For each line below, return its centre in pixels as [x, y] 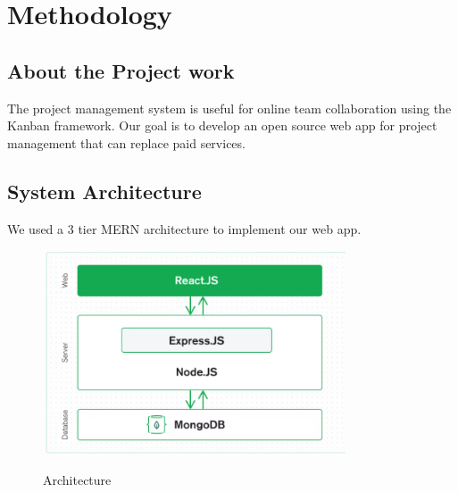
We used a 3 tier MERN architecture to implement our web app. [184, 228]
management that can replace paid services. [126, 142]
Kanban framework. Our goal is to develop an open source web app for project [222, 125]
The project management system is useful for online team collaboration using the [229, 108]
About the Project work [121, 70]
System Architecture [104, 191]
